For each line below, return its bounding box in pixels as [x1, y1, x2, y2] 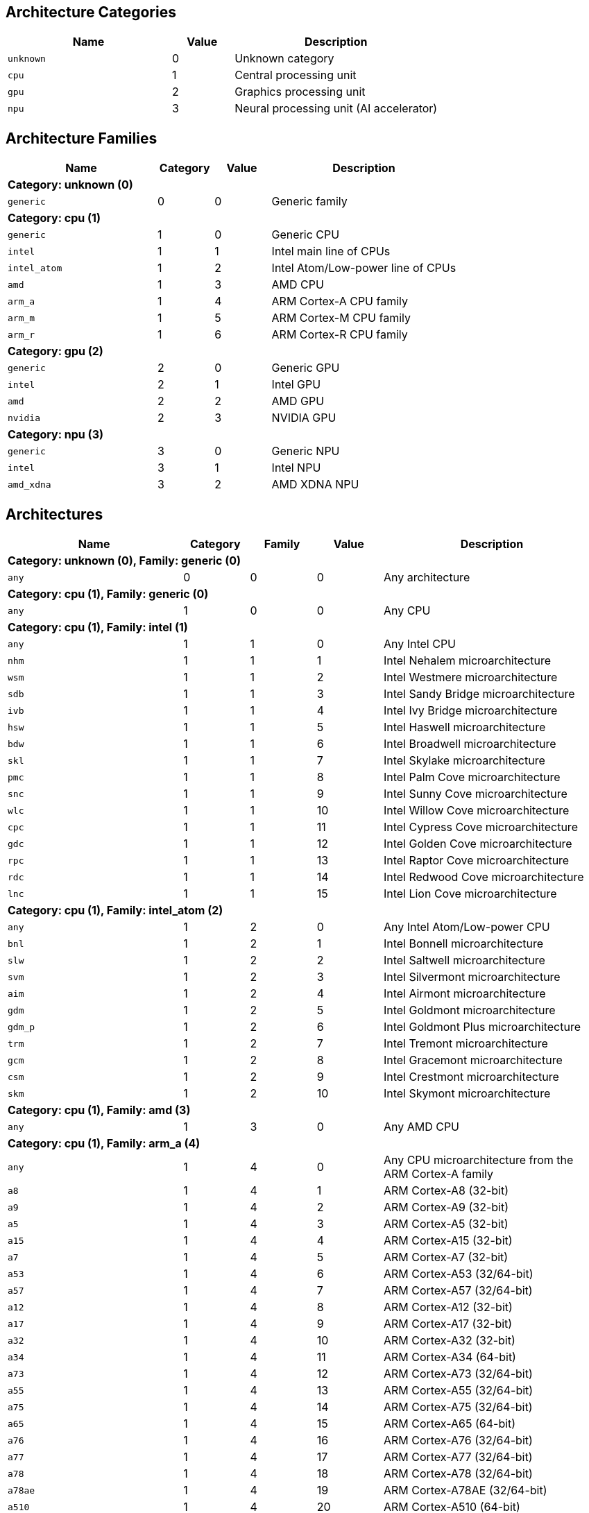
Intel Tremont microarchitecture [383, 1036, 548, 1051]
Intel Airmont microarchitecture [383, 986, 546, 1001]
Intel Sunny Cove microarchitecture [383, 787, 567, 801]
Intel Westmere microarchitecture [383, 670, 558, 685]
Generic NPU [271, 444, 340, 459]
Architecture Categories [6, 3, 176, 21]
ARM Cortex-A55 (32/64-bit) [383, 1383, 533, 1398]
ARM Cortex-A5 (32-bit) [383, 1217, 509, 1231]
